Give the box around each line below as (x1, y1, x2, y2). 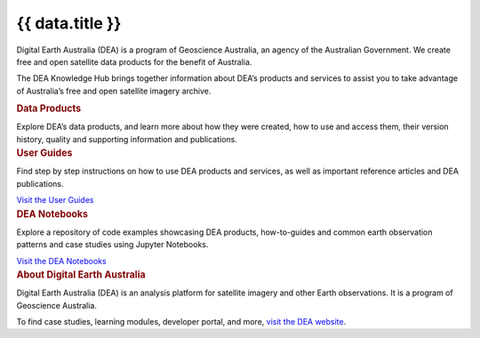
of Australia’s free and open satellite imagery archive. (16, 85, 212, 96)
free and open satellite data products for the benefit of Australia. (16, 56, 252, 67)
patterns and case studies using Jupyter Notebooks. (16, 239, 209, 250)
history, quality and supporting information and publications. (16, 133, 237, 144)
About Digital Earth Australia (16, 269, 146, 281)
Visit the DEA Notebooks (16, 255, 107, 266)
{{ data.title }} (16, 13, 122, 33)
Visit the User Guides (16, 195, 94, 205)
